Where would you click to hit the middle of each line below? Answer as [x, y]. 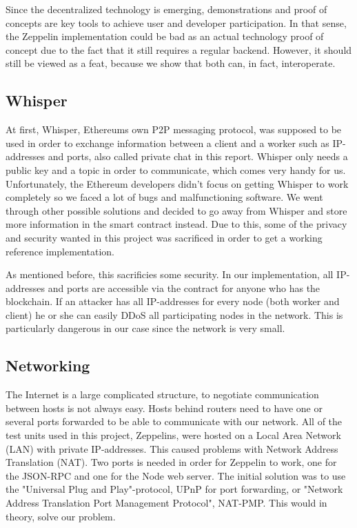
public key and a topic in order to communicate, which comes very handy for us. [176, 169]
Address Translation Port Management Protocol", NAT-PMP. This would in [166, 503]
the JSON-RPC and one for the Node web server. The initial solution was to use [176, 475]
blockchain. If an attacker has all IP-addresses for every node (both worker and [173, 301]
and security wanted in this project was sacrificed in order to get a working [164, 237]
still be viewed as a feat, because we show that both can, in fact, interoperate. [171, 63]
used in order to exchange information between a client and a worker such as [167, 143]
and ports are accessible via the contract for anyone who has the [184, 287]
